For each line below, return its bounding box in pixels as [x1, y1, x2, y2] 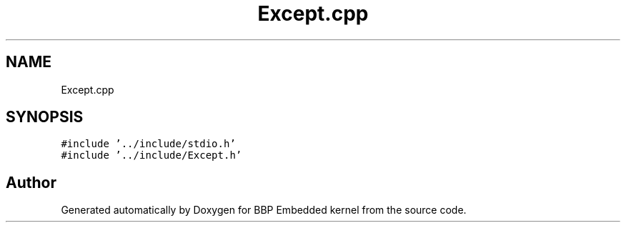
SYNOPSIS [6, 108, 84, 127]
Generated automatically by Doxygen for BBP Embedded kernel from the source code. [61, 204, 467, 217]
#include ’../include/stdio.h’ [61, 138, 236, 150]
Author [6, 173, 56, 192]
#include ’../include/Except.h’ [61, 149, 242, 162]
